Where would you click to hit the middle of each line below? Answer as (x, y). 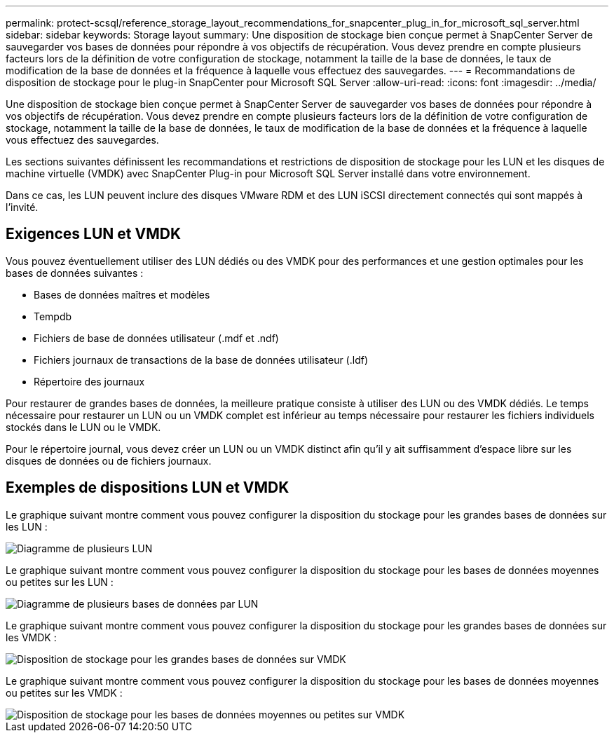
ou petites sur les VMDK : (64, 692)
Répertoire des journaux (89, 381)
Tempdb (53, 316)
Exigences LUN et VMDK (93, 234)
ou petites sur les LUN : (60, 582)
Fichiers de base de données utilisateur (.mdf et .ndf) (156, 338)
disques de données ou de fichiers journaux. (109, 460)
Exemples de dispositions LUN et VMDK (148, 488)
